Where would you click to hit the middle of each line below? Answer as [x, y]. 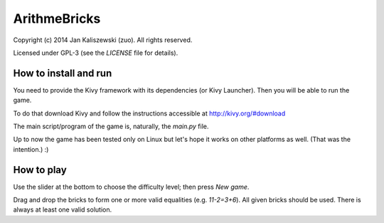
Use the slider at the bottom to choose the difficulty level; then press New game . [131, 187]
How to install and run [63, 73]
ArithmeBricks [57, 19]
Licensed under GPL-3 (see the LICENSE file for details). [96, 53]
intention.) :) [31, 149]
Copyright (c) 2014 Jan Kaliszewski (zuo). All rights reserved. [103, 40]
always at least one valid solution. [63, 209]
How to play [40, 170]
